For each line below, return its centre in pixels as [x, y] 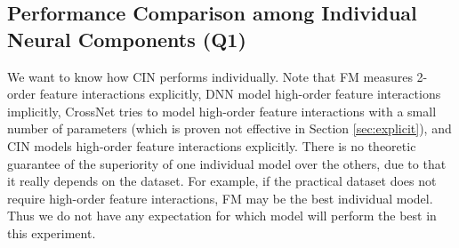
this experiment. [52, 232]
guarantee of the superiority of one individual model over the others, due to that [227, 163]
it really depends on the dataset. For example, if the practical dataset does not [222, 181]
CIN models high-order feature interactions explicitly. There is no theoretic [212, 145]
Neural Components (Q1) [127, 39]
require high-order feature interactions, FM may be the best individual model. [220, 198]
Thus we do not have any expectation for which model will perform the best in [222, 216]
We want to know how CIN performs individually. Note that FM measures [210, 76]
